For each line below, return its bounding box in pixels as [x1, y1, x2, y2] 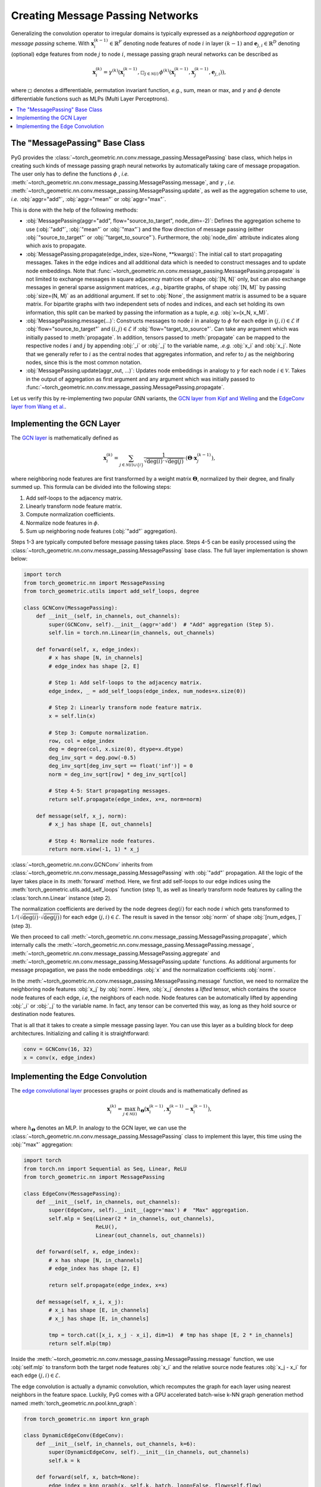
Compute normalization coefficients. [26, 511, 115, 518]
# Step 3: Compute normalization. [48, 729, 149, 736]
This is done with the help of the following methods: [11, 206, 138, 214]
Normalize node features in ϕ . [26, 519, 99, 526]
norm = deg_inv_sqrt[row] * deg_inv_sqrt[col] [48, 771, 187, 777]
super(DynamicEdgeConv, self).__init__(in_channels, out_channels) [48, 1449, 250, 1455]
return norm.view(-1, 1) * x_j [48, 846, 140, 853]
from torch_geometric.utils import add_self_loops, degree [23, 588, 199, 594]
